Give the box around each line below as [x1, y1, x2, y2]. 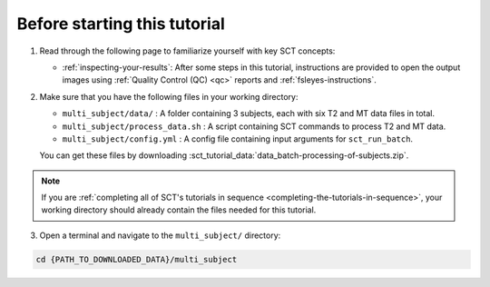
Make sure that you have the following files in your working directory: [39, 91, 299, 102]
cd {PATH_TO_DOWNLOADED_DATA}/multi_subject [35, 254, 238, 264]
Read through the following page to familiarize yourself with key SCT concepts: [39, 45, 336, 56]
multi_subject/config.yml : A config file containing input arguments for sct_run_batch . [62, 133, 413, 144]
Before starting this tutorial [16, 14, 226, 34]
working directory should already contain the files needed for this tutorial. [41, 204, 317, 215]
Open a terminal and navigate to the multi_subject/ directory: [39, 230, 281, 241]
